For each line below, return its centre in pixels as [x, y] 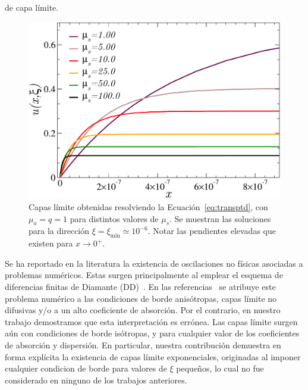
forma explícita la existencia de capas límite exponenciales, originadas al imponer [153, 356]
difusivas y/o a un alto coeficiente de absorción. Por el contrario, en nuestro [143, 310]
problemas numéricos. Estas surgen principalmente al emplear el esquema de [144, 275]
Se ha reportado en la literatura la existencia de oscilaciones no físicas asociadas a [154, 263]
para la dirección [59, 231]
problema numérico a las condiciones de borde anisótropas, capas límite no [141, 298]
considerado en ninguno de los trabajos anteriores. [96, 380]
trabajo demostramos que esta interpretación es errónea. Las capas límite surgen [151, 321]
